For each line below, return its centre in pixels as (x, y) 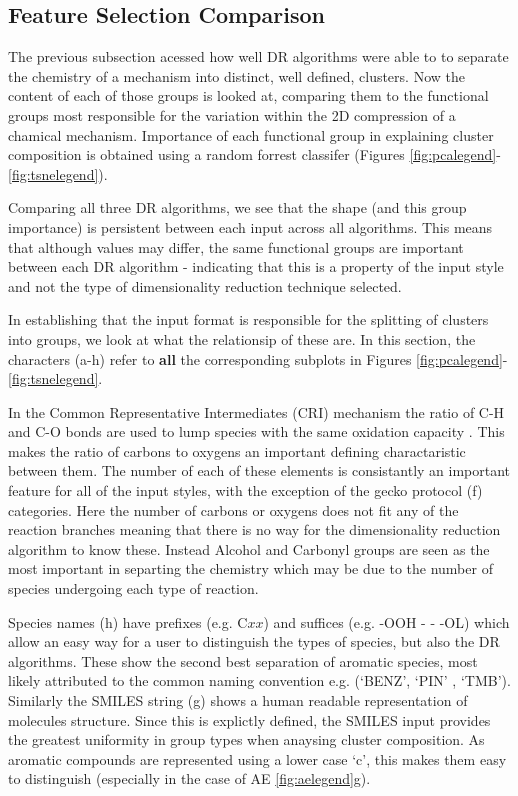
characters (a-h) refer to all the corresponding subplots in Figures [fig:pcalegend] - (258, 358)
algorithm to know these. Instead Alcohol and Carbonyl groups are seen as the (249, 548)
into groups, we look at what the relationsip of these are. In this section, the (242, 338)
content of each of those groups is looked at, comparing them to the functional (248, 95)
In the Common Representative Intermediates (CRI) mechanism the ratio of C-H (256, 411)
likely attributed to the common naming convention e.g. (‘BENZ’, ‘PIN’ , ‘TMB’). (259, 680)
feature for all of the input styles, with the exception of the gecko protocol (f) (245, 490)
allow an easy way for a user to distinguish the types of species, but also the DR (254, 641)
